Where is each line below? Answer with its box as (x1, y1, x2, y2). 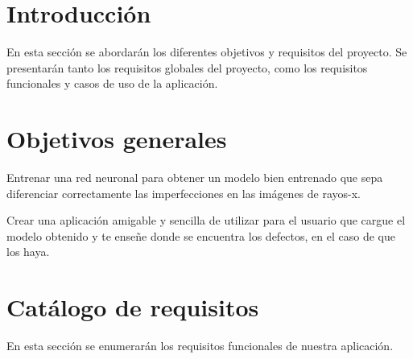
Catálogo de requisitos (6, 291, 259, 324)
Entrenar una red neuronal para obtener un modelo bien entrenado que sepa (6, 169, 383, 186)
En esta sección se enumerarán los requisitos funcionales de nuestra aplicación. (6, 337, 394, 354)
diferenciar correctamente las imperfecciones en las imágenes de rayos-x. (6, 184, 361, 201)
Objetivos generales (6, 122, 227, 155)
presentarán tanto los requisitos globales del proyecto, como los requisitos (6, 59, 368, 76)
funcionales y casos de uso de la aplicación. (6, 75, 218, 92)
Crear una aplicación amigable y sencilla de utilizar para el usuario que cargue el (6, 212, 406, 229)
